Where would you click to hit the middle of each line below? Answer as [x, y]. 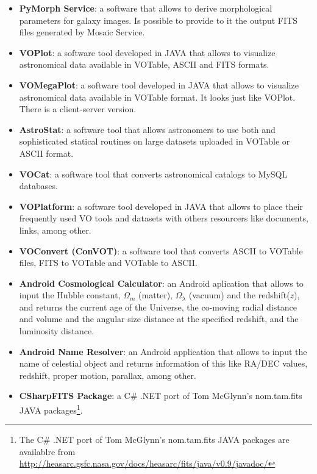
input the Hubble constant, [70, 295]
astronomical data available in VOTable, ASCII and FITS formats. [144, 64]
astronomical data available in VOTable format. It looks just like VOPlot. [157, 97]
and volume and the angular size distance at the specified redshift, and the [159, 319]
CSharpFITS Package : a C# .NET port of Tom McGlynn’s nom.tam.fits [161, 396]
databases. [38, 186]
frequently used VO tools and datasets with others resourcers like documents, [164, 218]
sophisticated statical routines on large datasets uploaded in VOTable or [155, 141]
